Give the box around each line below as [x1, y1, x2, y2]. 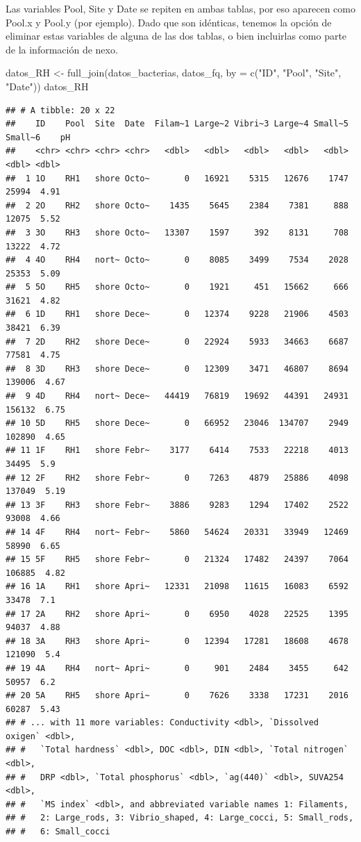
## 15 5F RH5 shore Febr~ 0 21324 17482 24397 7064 [6, 554, 349, 565]
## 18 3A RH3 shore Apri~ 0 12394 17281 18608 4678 [6, 636, 349, 646]
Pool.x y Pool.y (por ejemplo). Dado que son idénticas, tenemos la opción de [6, 15, 332, 29]
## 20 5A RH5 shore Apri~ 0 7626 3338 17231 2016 [6, 691, 349, 701]
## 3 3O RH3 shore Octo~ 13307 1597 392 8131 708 [6, 227, 349, 238]
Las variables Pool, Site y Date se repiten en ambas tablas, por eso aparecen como [6, 1, 355, 15]
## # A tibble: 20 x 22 [6, 105, 115, 115]
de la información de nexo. [6, 42, 118, 56]
